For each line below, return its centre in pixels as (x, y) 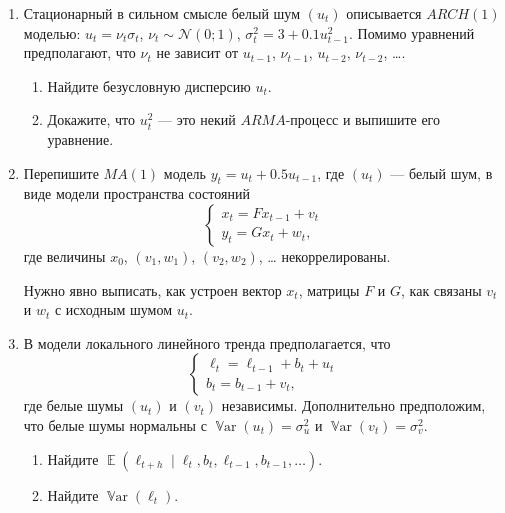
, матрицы (329, 289)
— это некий (197, 119)
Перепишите (61, 172)
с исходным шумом (113, 309)
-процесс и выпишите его (362, 119)
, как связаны (441, 289)
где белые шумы (73, 405)
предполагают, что (79, 52)
